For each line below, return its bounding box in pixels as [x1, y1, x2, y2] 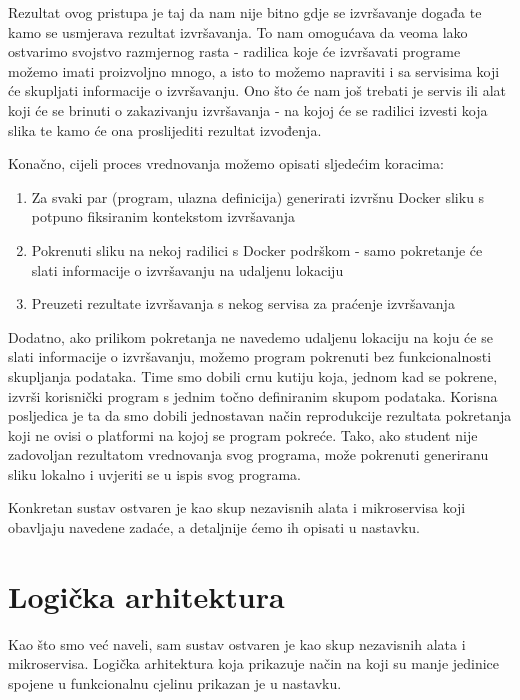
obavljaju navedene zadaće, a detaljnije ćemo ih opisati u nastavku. [8, 517, 421, 538]
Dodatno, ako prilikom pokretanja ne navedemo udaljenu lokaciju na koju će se [8, 326, 493, 347]
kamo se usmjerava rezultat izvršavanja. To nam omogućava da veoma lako [8, 21, 468, 42]
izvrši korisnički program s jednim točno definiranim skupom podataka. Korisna [8, 385, 498, 406]
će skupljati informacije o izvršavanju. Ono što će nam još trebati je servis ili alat [8, 80, 506, 101]
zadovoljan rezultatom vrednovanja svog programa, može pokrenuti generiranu [8, 444, 489, 465]
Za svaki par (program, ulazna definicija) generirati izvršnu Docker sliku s [31, 186, 485, 207]
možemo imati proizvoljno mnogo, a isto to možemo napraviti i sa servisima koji [8, 60, 500, 81]
